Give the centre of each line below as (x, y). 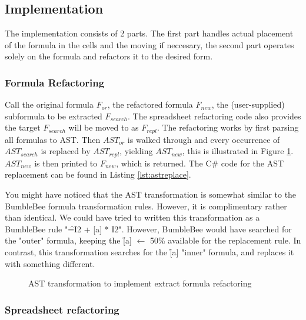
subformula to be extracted (54, 116)
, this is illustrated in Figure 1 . (238, 151)
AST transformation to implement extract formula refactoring (140, 283)
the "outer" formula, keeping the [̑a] (68, 240)
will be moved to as (104, 127)
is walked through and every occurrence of (204, 139)
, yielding (136, 151)
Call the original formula (49, 104)
